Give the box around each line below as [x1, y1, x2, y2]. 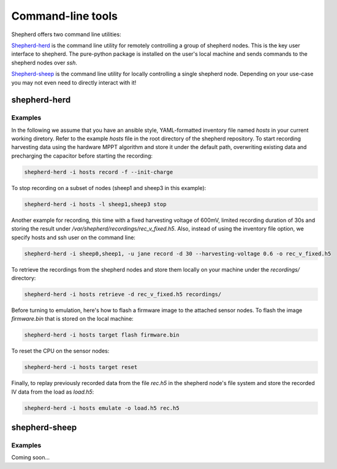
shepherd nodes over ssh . [11, 59, 78, 66]
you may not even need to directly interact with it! [11, 78, 137, 86]
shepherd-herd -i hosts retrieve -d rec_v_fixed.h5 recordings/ [24, 291, 222, 297]
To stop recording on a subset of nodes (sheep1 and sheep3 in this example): [11, 184, 206, 191]
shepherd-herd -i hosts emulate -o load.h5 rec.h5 [24, 405, 180, 411]
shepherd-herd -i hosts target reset [24, 364, 138, 371]
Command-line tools [11, 9, 118, 23]
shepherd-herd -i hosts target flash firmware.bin [24, 332, 180, 338]
